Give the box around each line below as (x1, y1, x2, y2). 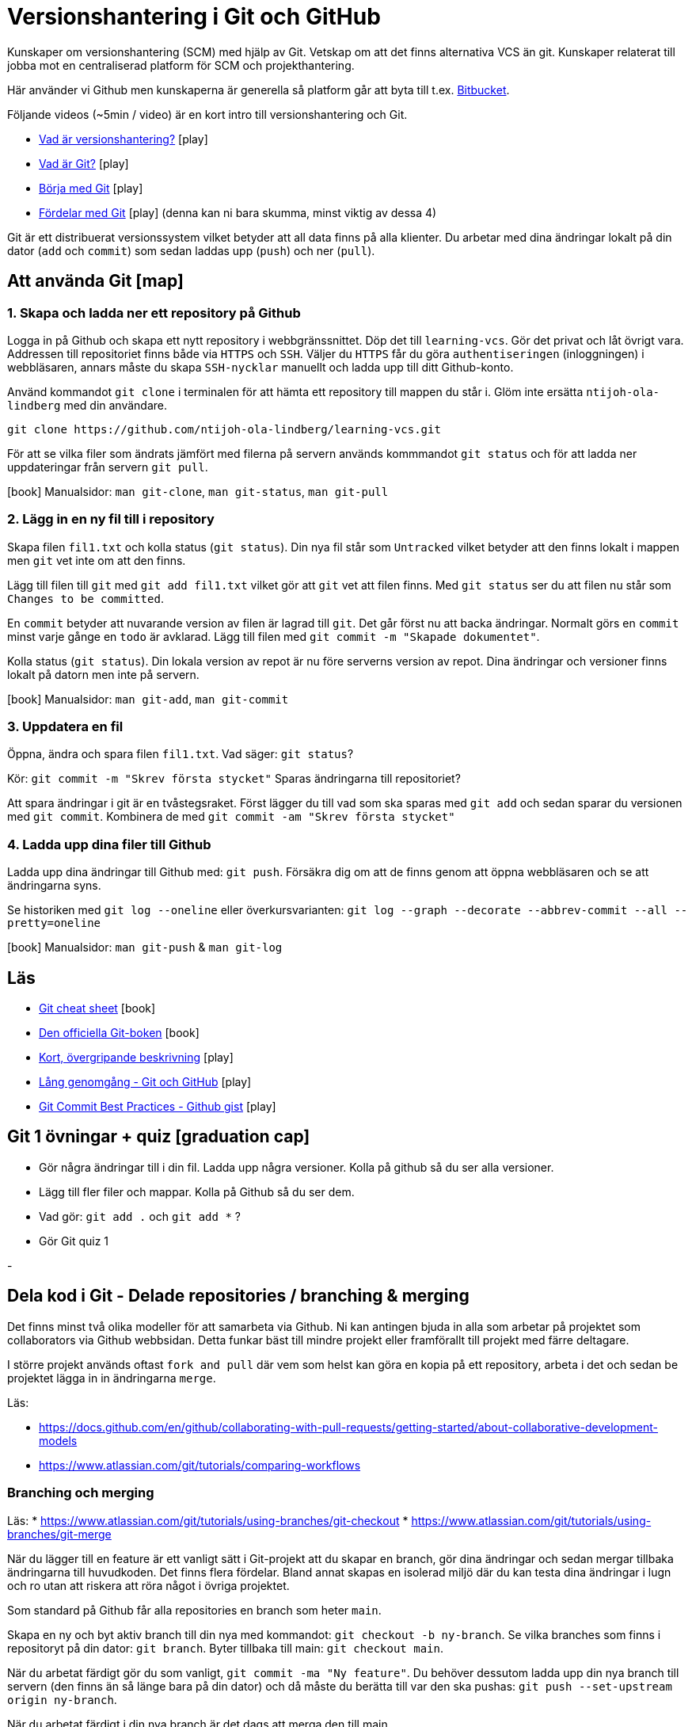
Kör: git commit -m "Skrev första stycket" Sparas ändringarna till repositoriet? (7, 772, 461, 786)
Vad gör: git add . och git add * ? (39, 1209, 241, 1223)
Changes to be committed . (7, 591, 164, 605)
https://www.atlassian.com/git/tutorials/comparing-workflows (39, 1458, 361, 1472)
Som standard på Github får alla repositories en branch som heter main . (7, 1603, 382, 1617)
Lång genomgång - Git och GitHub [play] (39, 1075, 252, 1089)
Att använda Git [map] (7, 271, 184, 292)
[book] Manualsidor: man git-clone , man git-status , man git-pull (7, 484, 389, 498)
